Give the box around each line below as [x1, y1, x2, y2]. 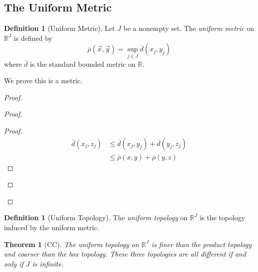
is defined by [13, 32, 52, 43]
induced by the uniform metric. [4, 222, 99, 233]
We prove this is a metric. [4, 75, 83, 86]
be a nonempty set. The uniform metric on [123, 23, 254, 33]
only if [4, 258, 24, 269]
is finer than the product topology [151, 239, 252, 249]
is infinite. [32, 258, 64, 269]
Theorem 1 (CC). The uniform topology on [4, 239, 139, 249]
